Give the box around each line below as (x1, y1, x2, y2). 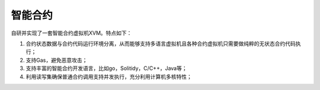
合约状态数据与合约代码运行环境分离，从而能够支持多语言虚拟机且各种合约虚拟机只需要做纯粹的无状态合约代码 (25, 40, 296, 47)
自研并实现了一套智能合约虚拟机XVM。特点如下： (11, 29, 132, 36)
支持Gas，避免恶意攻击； (25, 56, 88, 64)
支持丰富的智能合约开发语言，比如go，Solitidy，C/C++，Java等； (25, 65, 187, 72)
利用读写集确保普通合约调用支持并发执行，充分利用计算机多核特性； (25, 73, 192, 80)
